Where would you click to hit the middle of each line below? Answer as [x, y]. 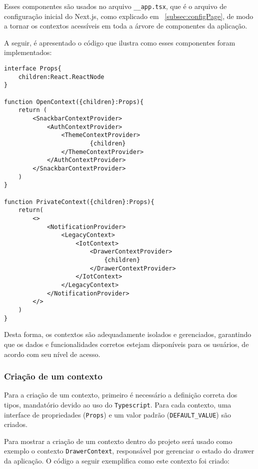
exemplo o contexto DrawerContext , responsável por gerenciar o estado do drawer [129, 451]
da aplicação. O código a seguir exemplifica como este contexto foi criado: [117, 461]
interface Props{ [33, 69]
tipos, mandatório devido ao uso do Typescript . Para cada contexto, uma [118, 404]
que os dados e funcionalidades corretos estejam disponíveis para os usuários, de [126, 344]
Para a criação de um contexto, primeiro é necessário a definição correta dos [121, 395]
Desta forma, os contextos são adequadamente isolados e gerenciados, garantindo [128, 334]
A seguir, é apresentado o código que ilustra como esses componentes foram [120, 42]
